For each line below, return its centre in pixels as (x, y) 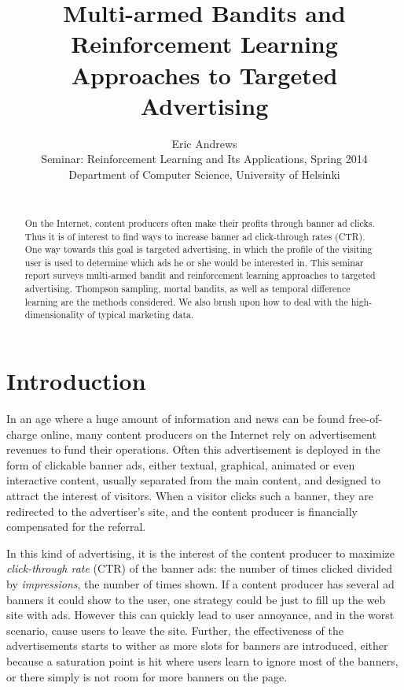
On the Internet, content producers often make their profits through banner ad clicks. (200, 223)
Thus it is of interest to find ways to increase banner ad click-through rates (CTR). (195, 236)
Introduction (76, 381)
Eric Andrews (204, 143)
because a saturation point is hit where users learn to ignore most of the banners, (202, 660)
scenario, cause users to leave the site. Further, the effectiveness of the (175, 630)
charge (22, 434)
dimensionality (55, 315)
